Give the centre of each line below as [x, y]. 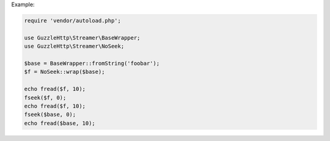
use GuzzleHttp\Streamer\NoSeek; [74, 46]
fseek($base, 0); [50, 115]
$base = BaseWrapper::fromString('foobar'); [92, 63]
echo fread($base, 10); [60, 123]
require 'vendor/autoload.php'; [73, 20]
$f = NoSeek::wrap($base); [64, 72]
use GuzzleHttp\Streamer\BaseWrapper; [82, 38]
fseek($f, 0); [45, 97]
